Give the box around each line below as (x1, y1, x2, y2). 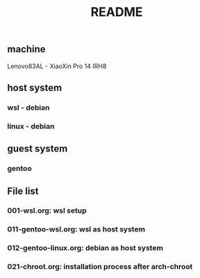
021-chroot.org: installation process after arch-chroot (7, 262, 193, 272)
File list (7, 185, 40, 197)
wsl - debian (7, 102, 50, 112)
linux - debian (7, 121, 55, 131)
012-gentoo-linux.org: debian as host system (7, 243, 163, 253)
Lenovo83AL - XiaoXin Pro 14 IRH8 (7, 62, 107, 70)
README (90, 4, 143, 20)
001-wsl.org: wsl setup (7, 206, 87, 215)
